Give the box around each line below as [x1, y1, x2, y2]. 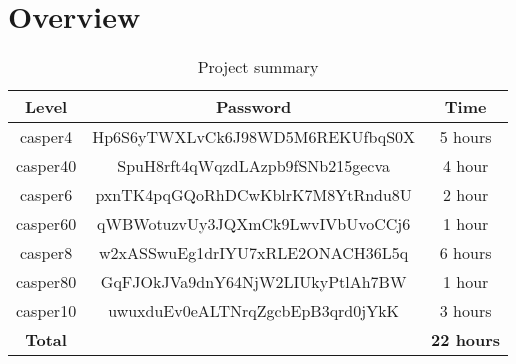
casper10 [16, 299, 77, 323]
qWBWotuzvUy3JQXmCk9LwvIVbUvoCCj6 [97, 212, 411, 236]
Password [215, 95, 292, 119]
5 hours [439, 125, 492, 149]
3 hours [439, 299, 492, 323]
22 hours [431, 328, 501, 352]
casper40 [16, 154, 77, 178]
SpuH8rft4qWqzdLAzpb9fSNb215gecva [117, 154, 391, 178]
